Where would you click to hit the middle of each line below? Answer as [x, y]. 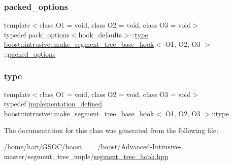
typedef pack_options [37, 34]
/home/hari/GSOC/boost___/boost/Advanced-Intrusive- [93, 147]
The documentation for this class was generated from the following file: [111, 130]
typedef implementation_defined [53, 104]
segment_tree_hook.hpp [131, 156]
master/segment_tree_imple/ [49, 156]
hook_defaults [100, 34]
